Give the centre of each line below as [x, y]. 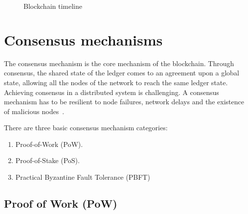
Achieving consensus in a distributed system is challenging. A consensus [112, 92]
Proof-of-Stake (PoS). [47, 160]
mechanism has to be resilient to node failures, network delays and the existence [124, 102]
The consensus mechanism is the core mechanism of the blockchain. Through [119, 63]
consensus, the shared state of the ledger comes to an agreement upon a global [122, 73]
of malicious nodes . [34, 111]
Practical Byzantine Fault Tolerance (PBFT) [83, 177]
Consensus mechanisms [83, 39]
